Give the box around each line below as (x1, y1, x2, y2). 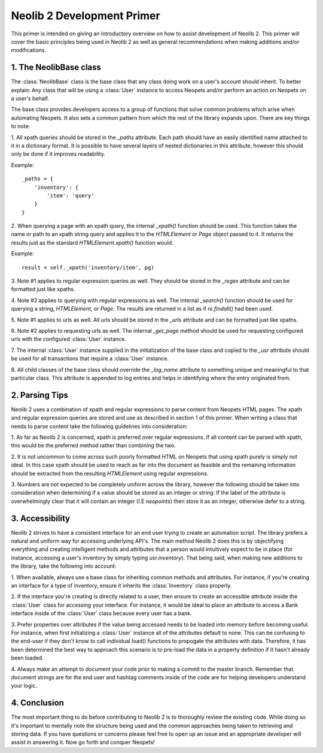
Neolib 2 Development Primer (11, 9, 161, 22)
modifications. (11, 47, 47, 54)
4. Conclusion (11, 698, 64, 708)
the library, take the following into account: (11, 562, 117, 570)
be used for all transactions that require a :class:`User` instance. (11, 355, 169, 362)
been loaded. (11, 654, 44, 662)
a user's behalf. (11, 95, 50, 102)
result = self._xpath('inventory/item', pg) (22, 264, 155, 271)
